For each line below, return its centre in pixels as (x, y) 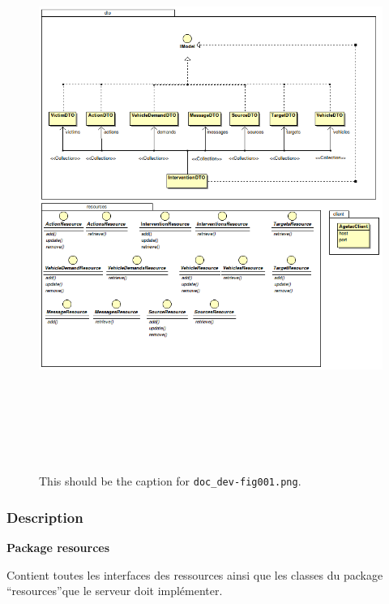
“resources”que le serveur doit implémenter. (115, 591)
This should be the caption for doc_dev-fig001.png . (170, 481)
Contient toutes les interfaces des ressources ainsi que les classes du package (195, 574)
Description (45, 517)
